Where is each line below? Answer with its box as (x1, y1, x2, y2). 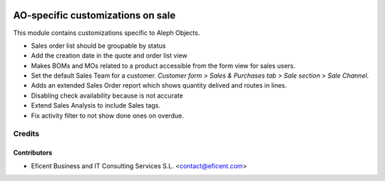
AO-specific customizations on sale (13, 9, 176, 21)
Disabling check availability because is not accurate (31, 91, 183, 100)
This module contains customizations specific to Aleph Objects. (13, 29, 200, 37)
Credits (13, 129, 39, 139)
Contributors (13, 148, 53, 157)
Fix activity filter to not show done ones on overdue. (31, 111, 185, 120)
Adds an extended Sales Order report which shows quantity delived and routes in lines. (31, 81, 287, 90)
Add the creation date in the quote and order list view (31, 51, 188, 60)
